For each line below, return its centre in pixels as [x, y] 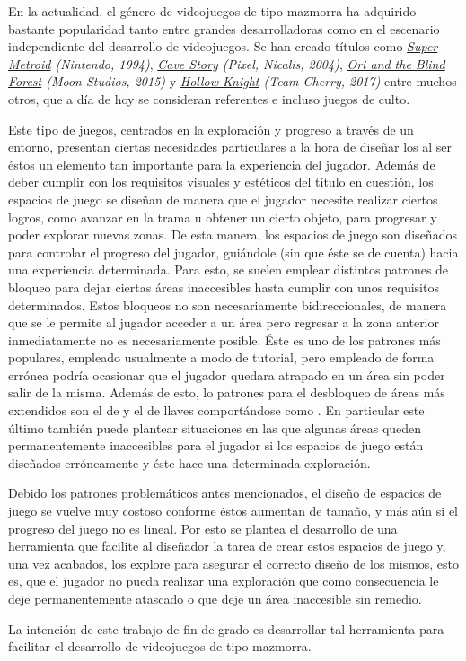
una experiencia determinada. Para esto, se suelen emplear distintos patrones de [229, 270]
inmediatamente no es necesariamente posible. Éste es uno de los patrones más [224, 339]
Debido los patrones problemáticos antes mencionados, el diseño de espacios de [225, 493]
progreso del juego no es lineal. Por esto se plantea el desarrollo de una [203, 528]
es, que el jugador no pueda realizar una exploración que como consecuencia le [224, 581]
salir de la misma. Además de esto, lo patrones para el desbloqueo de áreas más [227, 392]
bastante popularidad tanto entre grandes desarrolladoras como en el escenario [224, 28]
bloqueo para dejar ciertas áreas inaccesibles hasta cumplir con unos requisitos [224, 287]
